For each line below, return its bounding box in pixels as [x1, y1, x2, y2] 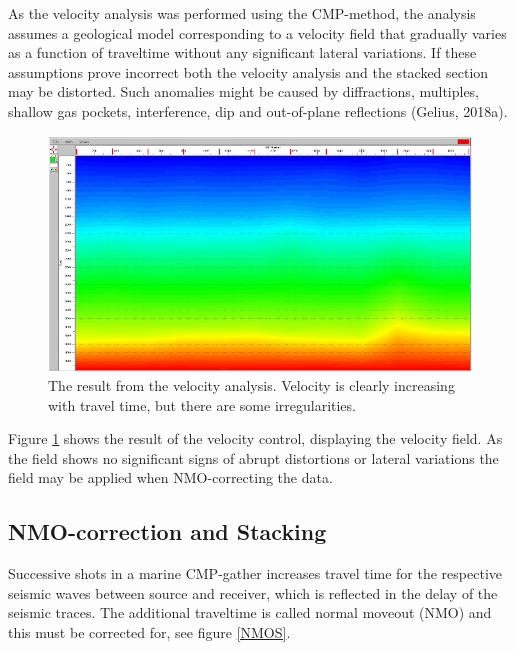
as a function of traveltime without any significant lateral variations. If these [8, 42, 477, 63]
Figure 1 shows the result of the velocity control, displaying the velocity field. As [8, 428, 503, 449]
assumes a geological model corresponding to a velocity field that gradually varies [8, 22, 507, 43]
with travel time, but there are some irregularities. [48, 394, 356, 415]
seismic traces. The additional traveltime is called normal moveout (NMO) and [8, 602, 492, 623]
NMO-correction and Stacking [8, 516, 327, 547]
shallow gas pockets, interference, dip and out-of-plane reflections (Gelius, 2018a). [8, 100, 508, 121]
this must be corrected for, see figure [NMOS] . [8, 622, 291, 643]
